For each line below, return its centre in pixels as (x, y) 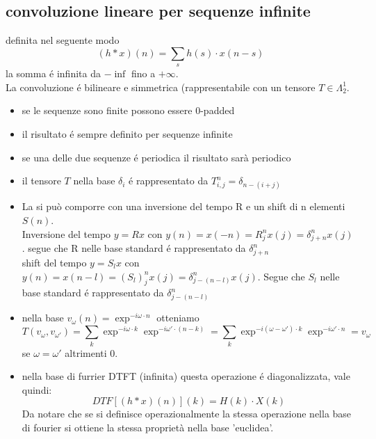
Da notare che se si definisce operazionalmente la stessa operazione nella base (187, 414)
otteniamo (178, 318)
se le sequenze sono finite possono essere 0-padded (128, 110)
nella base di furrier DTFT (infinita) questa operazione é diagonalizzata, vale (186, 376)
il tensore (41, 181)
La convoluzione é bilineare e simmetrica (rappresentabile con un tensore (161, 87)
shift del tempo (54, 262)
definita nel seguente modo (63, 40)
